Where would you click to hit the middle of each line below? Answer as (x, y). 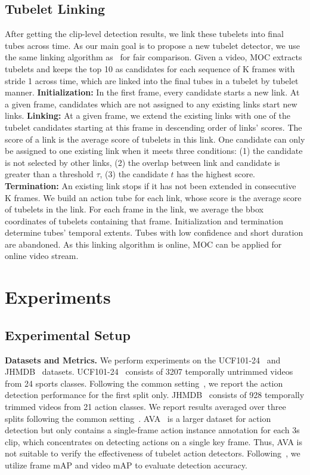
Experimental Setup (68, 334)
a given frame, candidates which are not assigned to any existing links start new (151, 104)
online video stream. (42, 256)
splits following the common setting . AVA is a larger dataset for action (138, 418)
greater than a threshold (49, 174)
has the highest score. (216, 174)
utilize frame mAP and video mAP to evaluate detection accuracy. (126, 465)
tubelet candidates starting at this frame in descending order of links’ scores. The (154, 127)
